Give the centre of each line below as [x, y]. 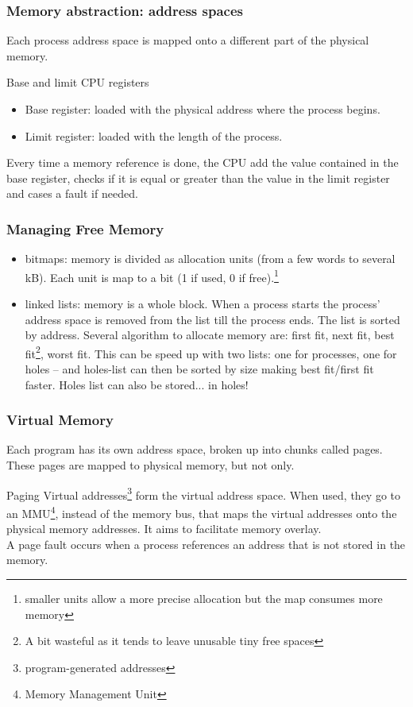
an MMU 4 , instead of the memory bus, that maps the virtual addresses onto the [202, 512]
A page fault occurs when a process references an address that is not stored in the [206, 544]
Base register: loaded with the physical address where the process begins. [203, 109]
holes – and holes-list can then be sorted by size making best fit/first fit [199, 369]
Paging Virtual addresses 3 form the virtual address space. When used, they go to [204, 493]
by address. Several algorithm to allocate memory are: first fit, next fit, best [210, 335]
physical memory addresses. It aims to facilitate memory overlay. [164, 529]
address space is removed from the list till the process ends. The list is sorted [212, 319]
